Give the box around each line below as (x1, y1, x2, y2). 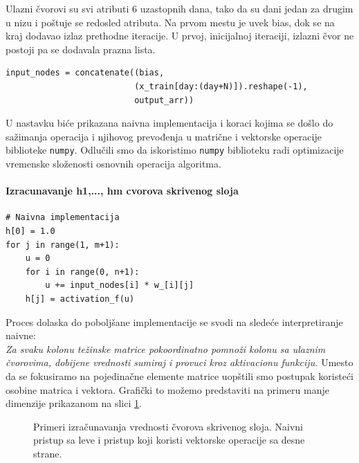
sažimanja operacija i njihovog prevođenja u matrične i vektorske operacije (6, 129, 322, 143)
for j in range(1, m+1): (6, 239, 120, 250)
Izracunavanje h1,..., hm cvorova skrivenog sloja (6, 183, 239, 198)
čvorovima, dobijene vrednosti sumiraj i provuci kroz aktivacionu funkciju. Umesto (6, 355, 353, 370)
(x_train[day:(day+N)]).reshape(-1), (134, 81, 308, 91)
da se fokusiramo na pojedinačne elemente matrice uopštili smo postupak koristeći (6, 368, 354, 383)
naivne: (6, 328, 36, 343)
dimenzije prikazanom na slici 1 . (6, 396, 142, 410)
